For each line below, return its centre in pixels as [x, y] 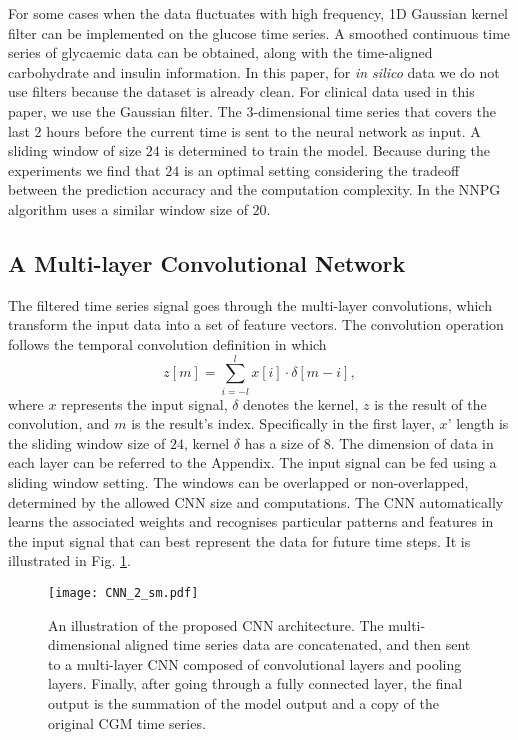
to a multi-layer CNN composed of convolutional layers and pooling [255, 663]
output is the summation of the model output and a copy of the [244, 703]
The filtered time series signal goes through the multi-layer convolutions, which [250, 304]
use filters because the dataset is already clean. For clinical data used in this [241, 91]
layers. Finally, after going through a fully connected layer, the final [255, 683]
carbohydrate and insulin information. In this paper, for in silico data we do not [254, 71]
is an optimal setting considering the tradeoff [321, 169]
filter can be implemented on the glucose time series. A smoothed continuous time [259, 32]
